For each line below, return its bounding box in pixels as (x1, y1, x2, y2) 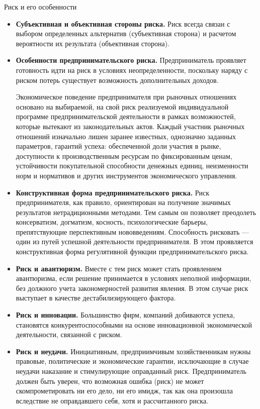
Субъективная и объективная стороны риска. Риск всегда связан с (16, 18, 230, 29)
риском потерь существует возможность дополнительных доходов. (16, 74, 219, 85)
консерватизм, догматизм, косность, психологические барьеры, (16, 217, 208, 227)
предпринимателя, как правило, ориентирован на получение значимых (16, 197, 231, 208)
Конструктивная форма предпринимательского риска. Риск (16, 187, 210, 197)
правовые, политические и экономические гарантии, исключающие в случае (16, 356, 249, 366)
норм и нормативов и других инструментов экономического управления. (16, 170, 237, 180)
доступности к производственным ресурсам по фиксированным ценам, (16, 150, 232, 161)
